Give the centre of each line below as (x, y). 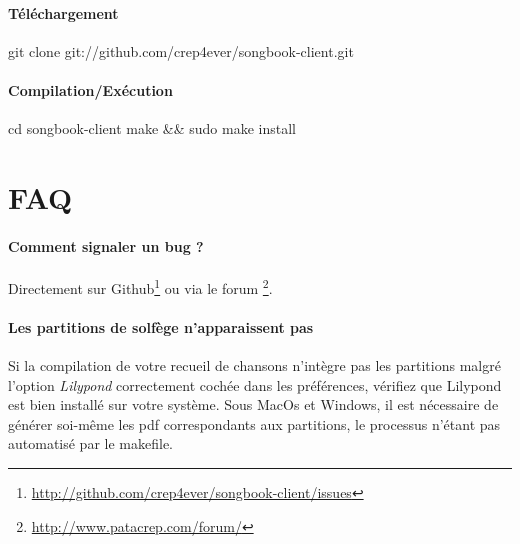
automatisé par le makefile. (90, 443)
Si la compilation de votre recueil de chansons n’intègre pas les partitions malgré (254, 365)
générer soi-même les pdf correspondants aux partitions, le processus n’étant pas (254, 423)
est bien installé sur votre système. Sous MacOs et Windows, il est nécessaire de (253, 404)
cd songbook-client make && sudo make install (152, 128)
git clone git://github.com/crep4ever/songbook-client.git (181, 50)
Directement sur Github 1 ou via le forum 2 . (140, 286)
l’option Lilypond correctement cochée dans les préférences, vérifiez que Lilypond (255, 384)
